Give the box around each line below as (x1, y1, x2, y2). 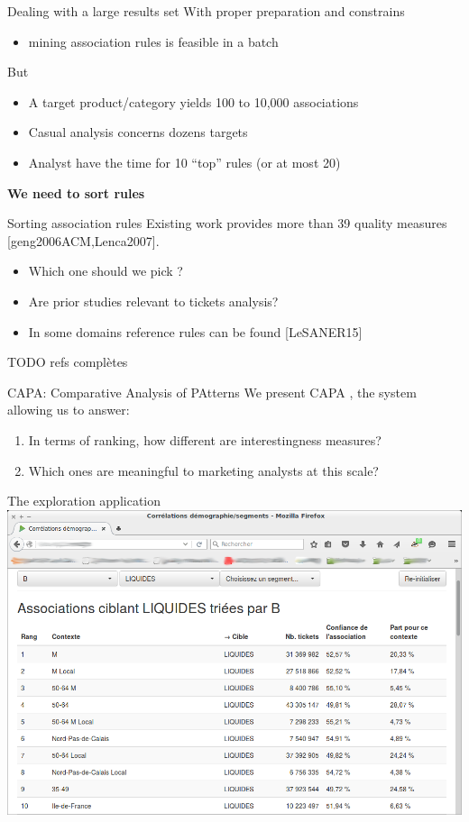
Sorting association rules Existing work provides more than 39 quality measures (7, 214, 447, 233)
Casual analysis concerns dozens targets (28, 123, 248, 142)
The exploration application (7, 491, 161, 510)
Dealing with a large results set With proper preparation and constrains (7, 2, 405, 20)
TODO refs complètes (7, 352, 128, 371)
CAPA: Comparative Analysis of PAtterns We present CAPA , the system (7, 382, 417, 401)
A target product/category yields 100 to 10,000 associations (28, 92, 359, 111)
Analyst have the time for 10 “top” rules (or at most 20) (28, 152, 341, 171)
